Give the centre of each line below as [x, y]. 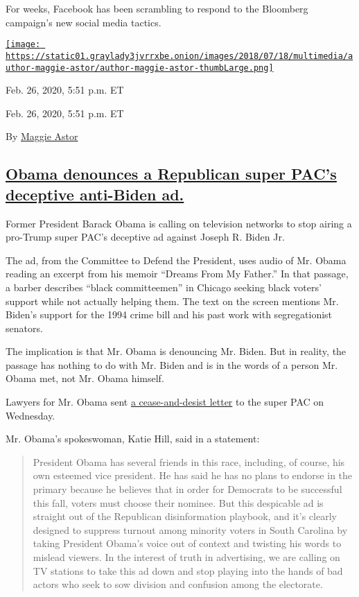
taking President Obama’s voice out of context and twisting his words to [187, 543]
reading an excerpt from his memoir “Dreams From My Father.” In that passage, [177, 274]
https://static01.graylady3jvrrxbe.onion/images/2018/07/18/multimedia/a [179, 56]
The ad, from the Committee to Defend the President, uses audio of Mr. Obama [176, 260]
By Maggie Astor [42, 136]
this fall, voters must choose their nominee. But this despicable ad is [178, 502]
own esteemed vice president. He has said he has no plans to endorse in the [193, 475]
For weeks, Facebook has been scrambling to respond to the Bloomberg [157, 8]
